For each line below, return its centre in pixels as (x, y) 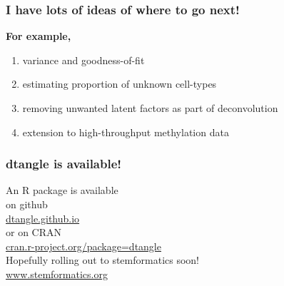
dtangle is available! (64, 164)
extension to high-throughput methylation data (126, 132)
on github (27, 204)
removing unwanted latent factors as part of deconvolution (150, 108)
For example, (39, 36)
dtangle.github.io (43, 218)
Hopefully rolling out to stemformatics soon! (102, 260)
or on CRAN (34, 232)
